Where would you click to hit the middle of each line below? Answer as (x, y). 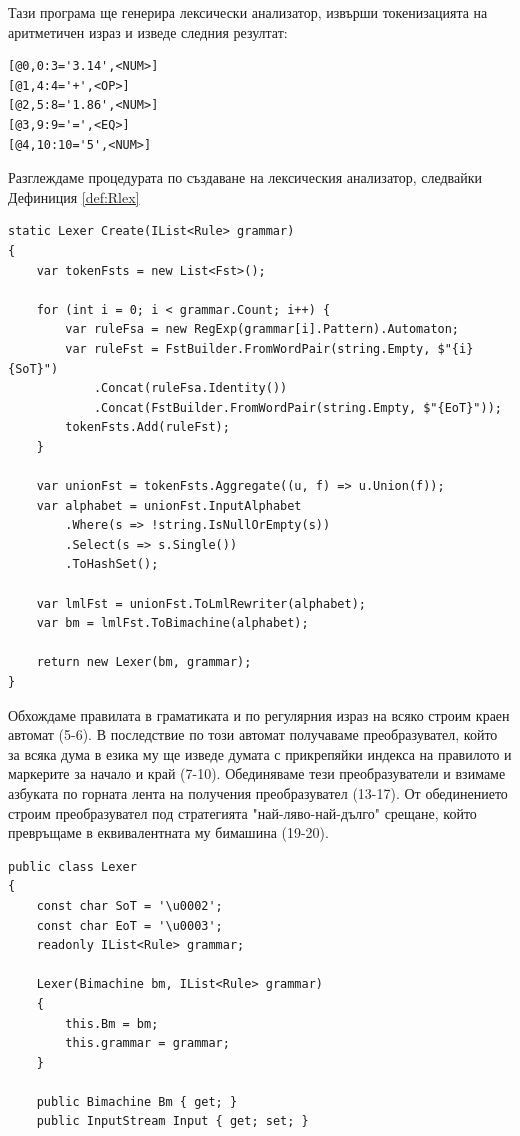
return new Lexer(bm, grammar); (144, 662)
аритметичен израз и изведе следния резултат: (148, 31)
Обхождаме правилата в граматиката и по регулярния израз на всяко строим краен (259, 714)
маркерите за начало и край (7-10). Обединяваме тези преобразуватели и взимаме (257, 773)
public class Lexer (72, 866)
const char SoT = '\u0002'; (129, 905)
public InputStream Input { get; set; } (172, 1121)
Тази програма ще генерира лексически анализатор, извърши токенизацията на (248, 12)
